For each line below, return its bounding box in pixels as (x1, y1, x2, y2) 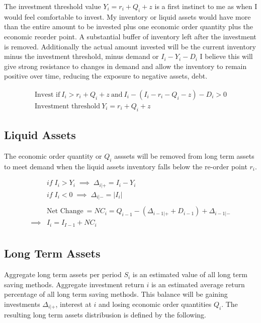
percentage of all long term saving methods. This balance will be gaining (4, 289, 228, 299)
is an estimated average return (151, 279, 245, 289)
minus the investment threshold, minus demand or (4, 51, 159, 61)
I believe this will (200, 51, 253, 61)
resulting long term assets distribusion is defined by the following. (4, 309, 207, 320)
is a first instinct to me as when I (154, 1, 257, 11)
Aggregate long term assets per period (4, 269, 122, 280)
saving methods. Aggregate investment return (4, 279, 144, 289)
